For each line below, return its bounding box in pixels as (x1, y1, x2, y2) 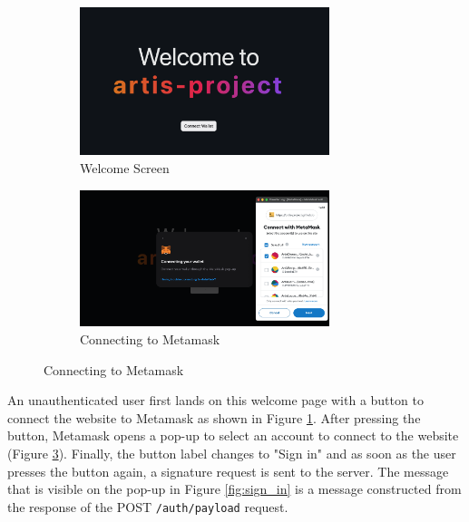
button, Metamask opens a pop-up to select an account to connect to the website (7, 426, 459, 445)
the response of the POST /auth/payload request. (7, 497, 288, 516)
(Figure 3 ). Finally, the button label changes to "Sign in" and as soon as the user (7, 444, 456, 463)
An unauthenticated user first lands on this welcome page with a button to (7, 391, 424, 410)
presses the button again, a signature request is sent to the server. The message (7, 461, 449, 480)
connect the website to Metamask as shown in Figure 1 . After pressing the (7, 408, 421, 427)
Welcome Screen (80, 158, 170, 177)
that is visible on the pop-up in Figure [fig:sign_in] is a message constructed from (7, 479, 462, 498)
